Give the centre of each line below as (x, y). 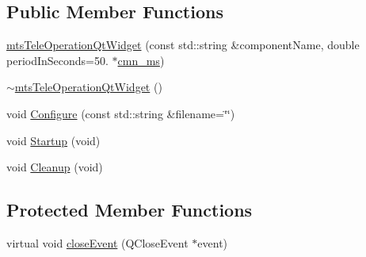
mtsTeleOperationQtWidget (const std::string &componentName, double (183, 45)
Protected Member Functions (130, 210)
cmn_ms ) (141, 60)
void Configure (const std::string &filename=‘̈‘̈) (121, 113)
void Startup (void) (53, 140)
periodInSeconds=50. (57, 60)
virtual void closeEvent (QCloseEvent (97, 242)
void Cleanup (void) (55, 167)
